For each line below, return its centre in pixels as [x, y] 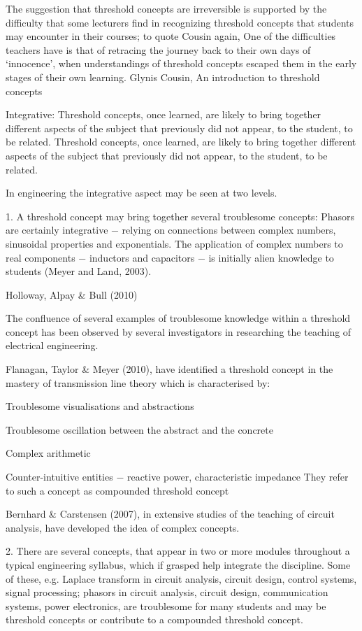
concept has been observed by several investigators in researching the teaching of [179, 331]
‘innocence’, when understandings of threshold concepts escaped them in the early [181, 63]
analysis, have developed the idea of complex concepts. [123, 527]
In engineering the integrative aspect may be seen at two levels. [142, 193]
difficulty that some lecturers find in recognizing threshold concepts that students [180, 22]
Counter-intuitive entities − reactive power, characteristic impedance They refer [177, 477]
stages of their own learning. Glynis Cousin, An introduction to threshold [163, 77]
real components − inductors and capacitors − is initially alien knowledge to [170, 257]
